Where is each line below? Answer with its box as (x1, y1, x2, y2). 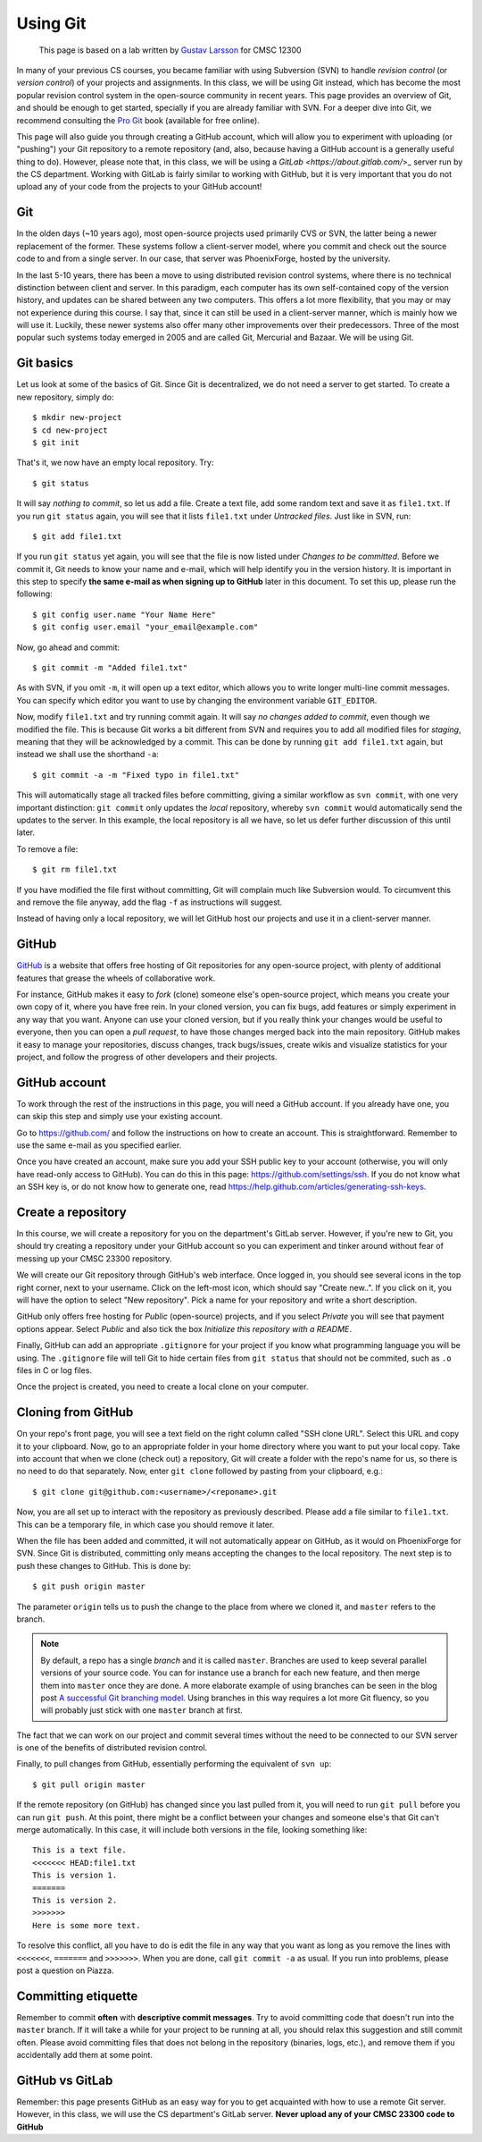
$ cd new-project (32, 425, 108, 435)
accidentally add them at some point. (16, 2050, 154, 2061)
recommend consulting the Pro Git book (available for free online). (16, 114, 261, 125)
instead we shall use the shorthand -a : (16, 749, 160, 760)
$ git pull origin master (32, 1779, 146, 1790)
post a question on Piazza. (16, 1965, 114, 1976)
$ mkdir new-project (32, 412, 122, 423)
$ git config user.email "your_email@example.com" (32, 622, 259, 632)
